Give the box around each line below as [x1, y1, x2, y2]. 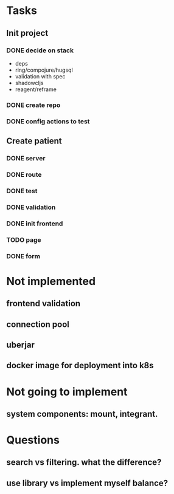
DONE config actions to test [6, 117, 90, 125]
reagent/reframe [15, 86, 57, 93]
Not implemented [6, 274, 96, 288]
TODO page [6, 235, 41, 244]
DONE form [6, 252, 41, 260]
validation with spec [15, 72, 66, 80]
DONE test [6, 187, 38, 195]
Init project [6, 28, 49, 38]
